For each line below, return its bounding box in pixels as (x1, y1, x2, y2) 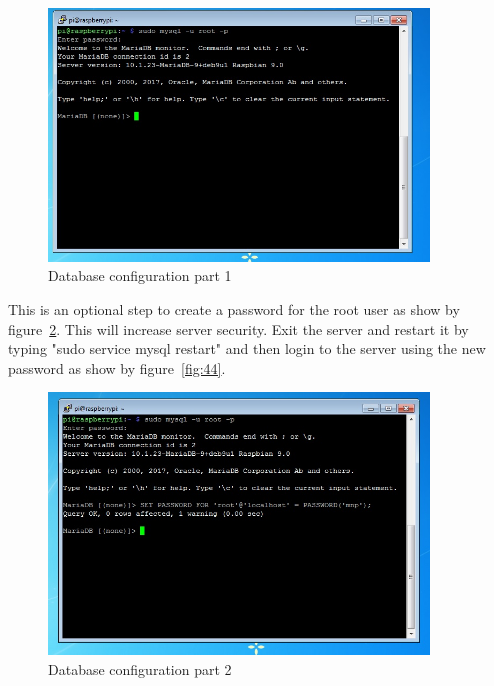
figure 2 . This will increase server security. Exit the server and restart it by (8, 318, 469, 339)
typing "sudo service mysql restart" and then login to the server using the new (8, 338, 486, 359)
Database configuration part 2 (48, 658, 232, 679)
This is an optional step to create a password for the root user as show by (8, 299, 460, 320)
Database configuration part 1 (48, 265, 232, 286)
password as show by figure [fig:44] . (8, 357, 226, 378)
